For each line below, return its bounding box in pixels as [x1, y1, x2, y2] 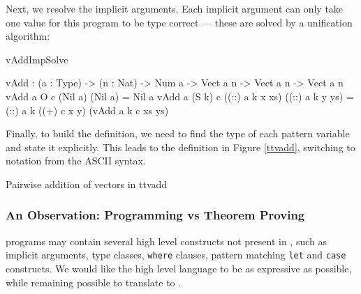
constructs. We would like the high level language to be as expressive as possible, [6, 261, 352, 275]
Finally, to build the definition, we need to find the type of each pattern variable [6, 126, 350, 141]
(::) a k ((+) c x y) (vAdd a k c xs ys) [6, 102, 169, 117]
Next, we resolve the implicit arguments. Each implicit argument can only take [6, 1, 344, 15]
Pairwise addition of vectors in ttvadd [6, 176, 168, 191]
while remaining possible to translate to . [6, 274, 182, 289]
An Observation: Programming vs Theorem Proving [6, 206, 305, 224]
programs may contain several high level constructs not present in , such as [6, 233, 327, 248]
